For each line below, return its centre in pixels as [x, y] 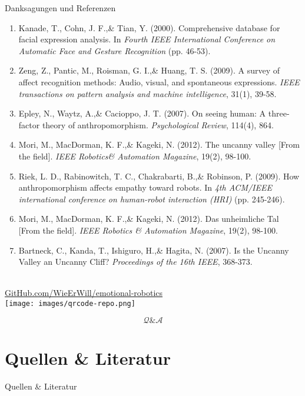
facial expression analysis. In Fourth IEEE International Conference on [147, 39]
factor [29, 124]
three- [279, 113]
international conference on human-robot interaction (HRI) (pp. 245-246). [152, 199]
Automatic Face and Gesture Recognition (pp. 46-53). [115, 50]
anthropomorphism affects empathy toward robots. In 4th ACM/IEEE [145, 187]
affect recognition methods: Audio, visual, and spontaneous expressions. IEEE [159, 81]
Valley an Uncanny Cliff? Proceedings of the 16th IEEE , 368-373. [135, 262]
